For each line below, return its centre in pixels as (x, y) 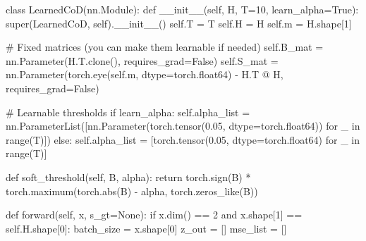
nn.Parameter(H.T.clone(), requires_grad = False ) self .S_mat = (142, 60)
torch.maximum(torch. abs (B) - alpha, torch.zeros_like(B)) (132, 191)
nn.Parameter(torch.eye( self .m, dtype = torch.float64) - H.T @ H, (145, 74)
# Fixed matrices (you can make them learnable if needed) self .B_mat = (165, 47)
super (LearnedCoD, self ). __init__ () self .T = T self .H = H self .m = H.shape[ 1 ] (179, 23)
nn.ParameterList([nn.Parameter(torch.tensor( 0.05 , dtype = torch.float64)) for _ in (183, 126)
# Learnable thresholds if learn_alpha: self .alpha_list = (128, 112)
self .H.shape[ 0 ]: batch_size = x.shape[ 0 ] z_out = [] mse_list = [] (146, 228)
